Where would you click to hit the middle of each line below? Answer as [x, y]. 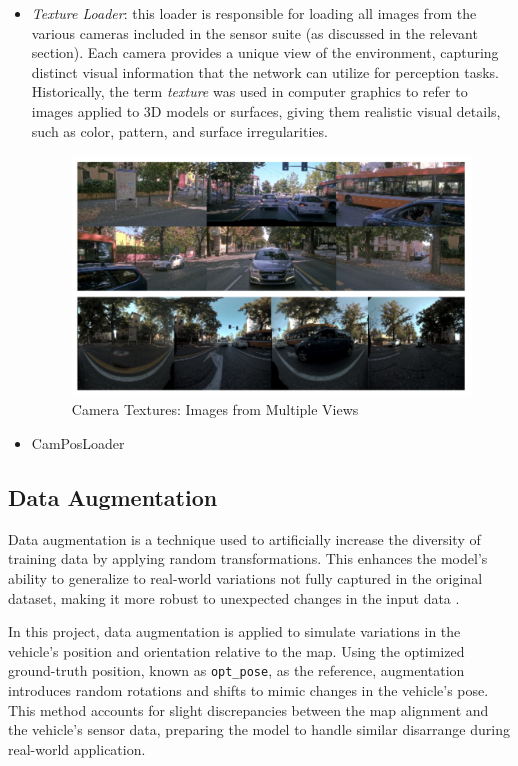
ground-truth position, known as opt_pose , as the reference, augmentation [236, 670]
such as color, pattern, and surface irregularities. [179, 130]
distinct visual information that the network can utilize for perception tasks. [265, 71]
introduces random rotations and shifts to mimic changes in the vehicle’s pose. [248, 690]
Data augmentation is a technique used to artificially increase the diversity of [244, 538]
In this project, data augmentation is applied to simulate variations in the [234, 631]
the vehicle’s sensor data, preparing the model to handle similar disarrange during [259, 729]
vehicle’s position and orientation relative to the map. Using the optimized [236, 650]
